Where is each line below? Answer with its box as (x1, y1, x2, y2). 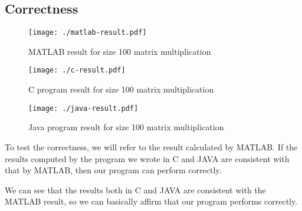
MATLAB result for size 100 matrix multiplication (28, 45, 211, 57)
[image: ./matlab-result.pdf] (28, 28, 147, 37)
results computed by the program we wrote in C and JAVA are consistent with (5, 152, 290, 164)
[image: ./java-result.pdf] (28, 104, 139, 113)
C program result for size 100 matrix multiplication (28, 83, 214, 95)
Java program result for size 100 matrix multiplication (28, 121, 224, 133)
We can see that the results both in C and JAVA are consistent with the (5, 183, 266, 196)
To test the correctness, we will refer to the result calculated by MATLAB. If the (5, 140, 298, 153)
